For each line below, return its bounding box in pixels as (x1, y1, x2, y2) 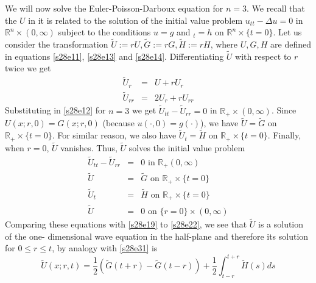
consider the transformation (5, 38, 108, 50)
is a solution (258, 217, 304, 230)
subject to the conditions (58, 26, 151, 38)
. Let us (273, 26, 302, 38)
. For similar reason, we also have (52, 129, 177, 141)
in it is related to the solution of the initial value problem (28, 13, 243, 26)
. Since (271, 104, 297, 116)
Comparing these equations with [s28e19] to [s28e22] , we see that (5, 217, 247, 230)
